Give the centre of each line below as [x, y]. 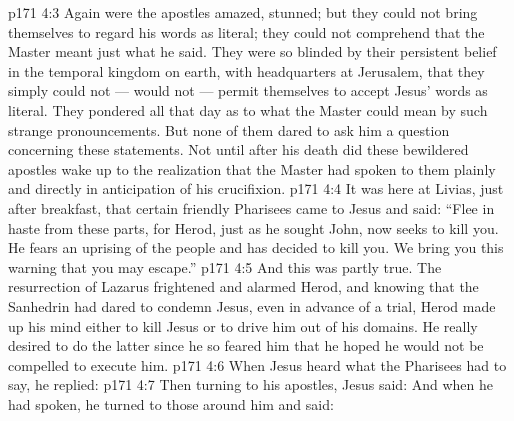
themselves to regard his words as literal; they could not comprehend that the [246, 31]
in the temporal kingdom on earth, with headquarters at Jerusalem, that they [246, 70]
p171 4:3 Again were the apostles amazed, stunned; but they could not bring [243, 12]
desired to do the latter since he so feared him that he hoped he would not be [246, 345]
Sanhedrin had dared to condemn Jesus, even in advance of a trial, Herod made [252, 305]
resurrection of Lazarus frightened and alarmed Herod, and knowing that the [243, 286]
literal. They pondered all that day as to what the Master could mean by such [248, 109]
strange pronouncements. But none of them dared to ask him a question [229, 129]
